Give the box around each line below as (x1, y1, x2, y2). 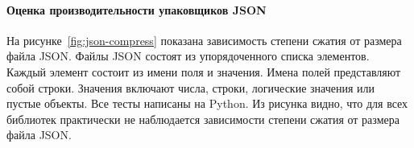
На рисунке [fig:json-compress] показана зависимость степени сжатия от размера (6, 31, 402, 48)
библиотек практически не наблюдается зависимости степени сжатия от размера (6, 110, 400, 127)
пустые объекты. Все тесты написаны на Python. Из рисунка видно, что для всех (6, 95, 408, 112)
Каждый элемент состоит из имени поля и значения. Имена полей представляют (6, 63, 401, 80)
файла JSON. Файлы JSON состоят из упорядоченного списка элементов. (6, 47, 370, 64)
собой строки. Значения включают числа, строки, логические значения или (6, 79, 375, 96)
